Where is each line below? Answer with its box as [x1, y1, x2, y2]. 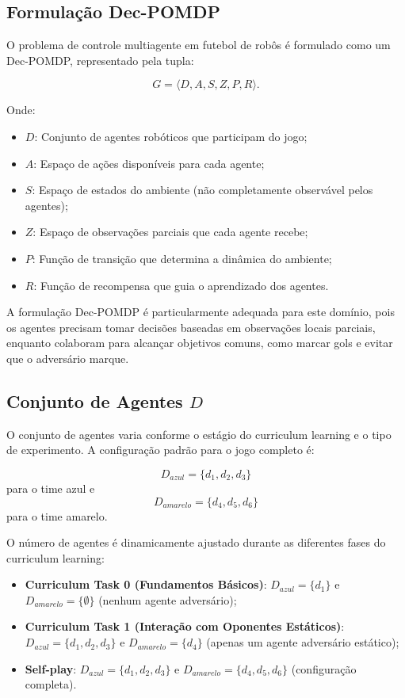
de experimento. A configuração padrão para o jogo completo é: [6, 441, 315, 458]
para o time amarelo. [6, 507, 108, 524]
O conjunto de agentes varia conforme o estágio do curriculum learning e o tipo [6, 425, 392, 442]
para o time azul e [6, 479, 95, 496]
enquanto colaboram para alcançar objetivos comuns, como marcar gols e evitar [6, 334, 393, 351]
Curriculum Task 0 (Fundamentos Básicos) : [25, 576, 267, 593]
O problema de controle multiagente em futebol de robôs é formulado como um [6, 36, 391, 53]
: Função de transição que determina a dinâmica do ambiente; [32, 250, 332, 266]
